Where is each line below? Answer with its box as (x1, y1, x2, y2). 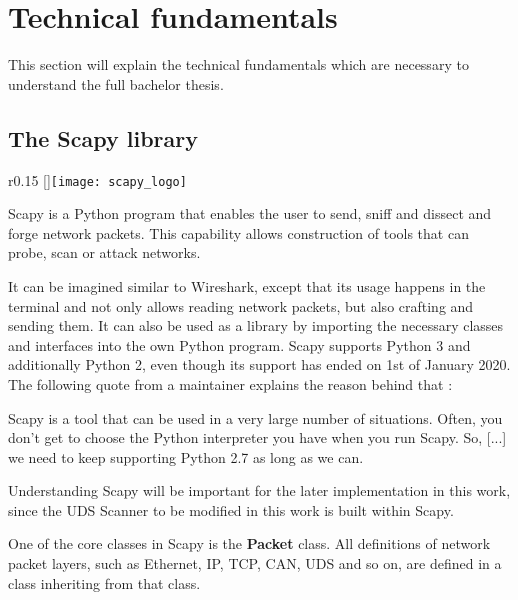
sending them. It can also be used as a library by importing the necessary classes (8, 315, 504, 336)
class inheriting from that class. (8, 572, 201, 593)
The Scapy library (8, 122, 198, 153)
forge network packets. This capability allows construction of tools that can (8, 222, 469, 243)
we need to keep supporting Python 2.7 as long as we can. (8, 446, 364, 467)
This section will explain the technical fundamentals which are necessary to (8, 54, 469, 75)
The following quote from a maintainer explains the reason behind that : (8, 373, 453, 394)
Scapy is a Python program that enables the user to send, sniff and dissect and (8, 203, 492, 224)
